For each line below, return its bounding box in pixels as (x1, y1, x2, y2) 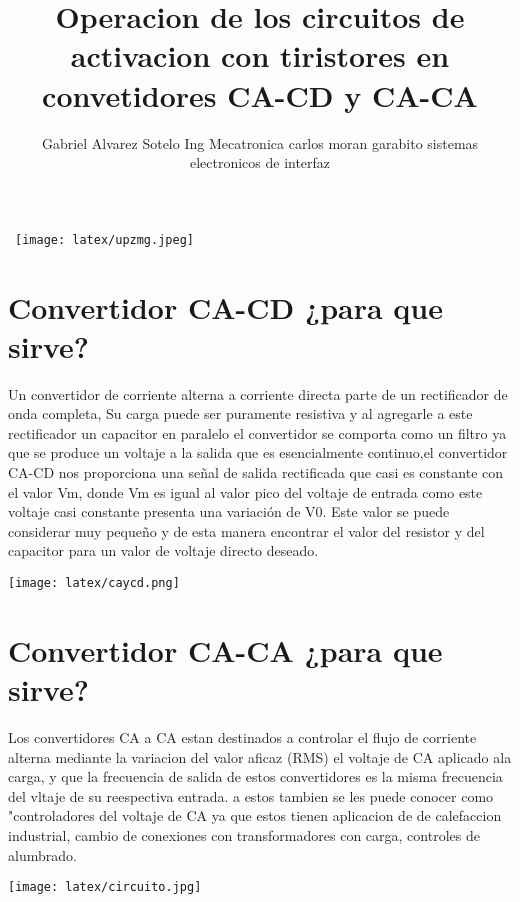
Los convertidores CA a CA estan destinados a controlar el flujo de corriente (8, 726, 477, 747)
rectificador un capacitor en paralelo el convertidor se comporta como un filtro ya (8, 422, 507, 443)
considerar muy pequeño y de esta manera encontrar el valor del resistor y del (8, 520, 485, 541)
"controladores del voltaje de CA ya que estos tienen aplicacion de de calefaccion (8, 805, 502, 826)
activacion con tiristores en (70, 35, 450, 76)
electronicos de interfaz (189, 152, 331, 173)
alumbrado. (8, 844, 77, 865)
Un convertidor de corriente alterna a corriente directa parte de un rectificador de (8, 383, 508, 404)
